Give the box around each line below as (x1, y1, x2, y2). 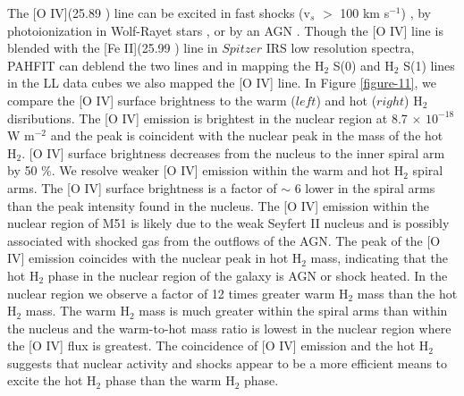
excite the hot (7, 371, 83, 390)
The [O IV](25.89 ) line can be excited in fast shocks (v (7, 4, 310, 21)
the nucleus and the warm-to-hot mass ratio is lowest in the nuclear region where (7, 318, 451, 337)
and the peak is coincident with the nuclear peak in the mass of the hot (50, 126, 443, 145)
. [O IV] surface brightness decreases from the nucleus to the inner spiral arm (21, 143, 445, 162)
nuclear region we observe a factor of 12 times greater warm (7, 283, 335, 302)
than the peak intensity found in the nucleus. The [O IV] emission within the (7, 196, 430, 215)
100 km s (340, 4, 390, 21)
